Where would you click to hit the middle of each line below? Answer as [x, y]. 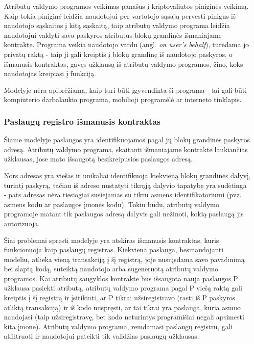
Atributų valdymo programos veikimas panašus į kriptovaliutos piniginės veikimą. [126, 6]
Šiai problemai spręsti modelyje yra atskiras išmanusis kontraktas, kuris [112, 240]
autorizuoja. [22, 223]
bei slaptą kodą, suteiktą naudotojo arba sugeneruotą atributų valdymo [111, 269]
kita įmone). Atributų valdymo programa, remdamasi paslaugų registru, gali [118, 326]
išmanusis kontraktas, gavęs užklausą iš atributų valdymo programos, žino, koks [124, 64]
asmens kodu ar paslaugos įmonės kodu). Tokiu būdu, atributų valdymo [112, 204]
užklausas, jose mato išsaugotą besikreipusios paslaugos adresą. [98, 159]
